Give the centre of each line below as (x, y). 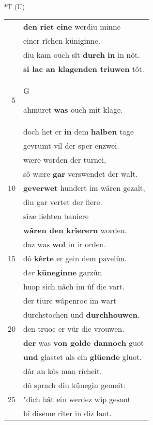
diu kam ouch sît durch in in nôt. (82, 54)
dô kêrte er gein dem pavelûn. (75, 258)
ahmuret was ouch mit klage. (73, 109)
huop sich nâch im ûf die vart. (74, 286)
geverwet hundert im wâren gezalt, (84, 187)
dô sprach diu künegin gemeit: (74, 385)
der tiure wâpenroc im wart (70, 300)
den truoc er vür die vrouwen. (74, 328)
